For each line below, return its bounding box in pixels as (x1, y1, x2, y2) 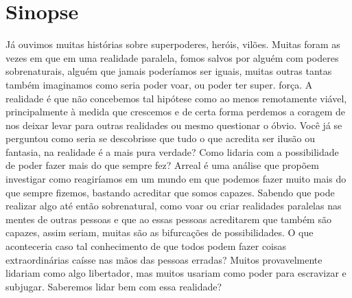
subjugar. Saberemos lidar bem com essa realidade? (5, 279, 222, 293)
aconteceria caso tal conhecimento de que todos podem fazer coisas (5, 239, 287, 253)
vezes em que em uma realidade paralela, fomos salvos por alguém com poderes (5, 50, 339, 65)
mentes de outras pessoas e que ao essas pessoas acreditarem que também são (5, 211, 331, 226)
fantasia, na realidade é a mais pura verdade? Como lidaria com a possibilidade (5, 144, 339, 159)
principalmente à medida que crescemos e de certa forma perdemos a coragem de (5, 104, 346, 119)
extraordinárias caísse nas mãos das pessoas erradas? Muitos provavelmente (5, 252, 322, 266)
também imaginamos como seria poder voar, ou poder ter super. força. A (5, 77, 313, 91)
